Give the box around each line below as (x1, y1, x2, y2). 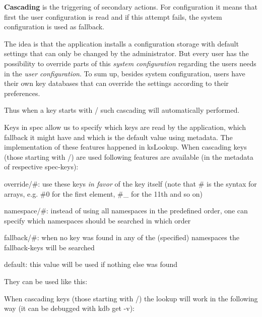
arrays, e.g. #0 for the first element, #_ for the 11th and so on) (4, 188, 203, 199)
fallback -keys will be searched (4, 242, 95, 252)
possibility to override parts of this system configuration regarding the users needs (4, 58, 256, 68)
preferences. (4, 87, 40, 98)
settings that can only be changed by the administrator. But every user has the (4, 48, 249, 59)
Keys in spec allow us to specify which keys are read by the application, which (4, 121, 246, 132)
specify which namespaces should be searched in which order (4, 215, 191, 225)
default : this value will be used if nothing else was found (4, 259, 178, 269)
